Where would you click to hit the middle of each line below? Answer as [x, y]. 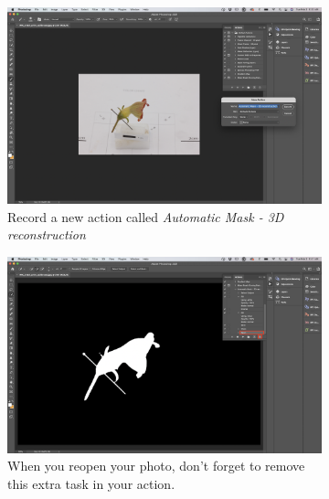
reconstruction [47, 234]
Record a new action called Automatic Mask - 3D [146, 216]
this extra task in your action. [91, 483]
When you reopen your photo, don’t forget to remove [156, 466]
